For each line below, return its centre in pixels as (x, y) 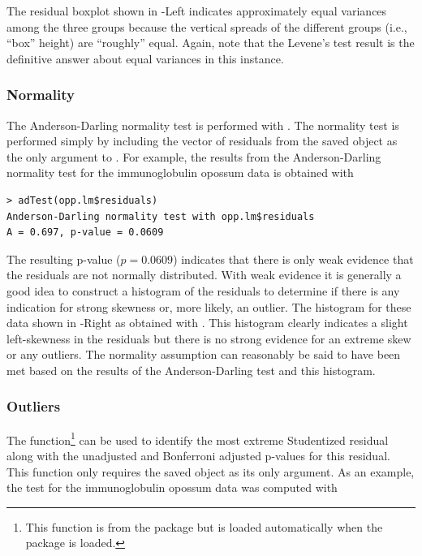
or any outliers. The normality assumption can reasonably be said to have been (204, 354)
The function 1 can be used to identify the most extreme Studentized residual (198, 438)
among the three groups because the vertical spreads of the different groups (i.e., (207, 26)
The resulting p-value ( (64, 259)
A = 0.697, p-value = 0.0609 (85, 233)
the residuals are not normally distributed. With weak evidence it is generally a (204, 275)
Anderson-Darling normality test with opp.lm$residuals (161, 216)
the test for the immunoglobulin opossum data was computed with (172, 487)
